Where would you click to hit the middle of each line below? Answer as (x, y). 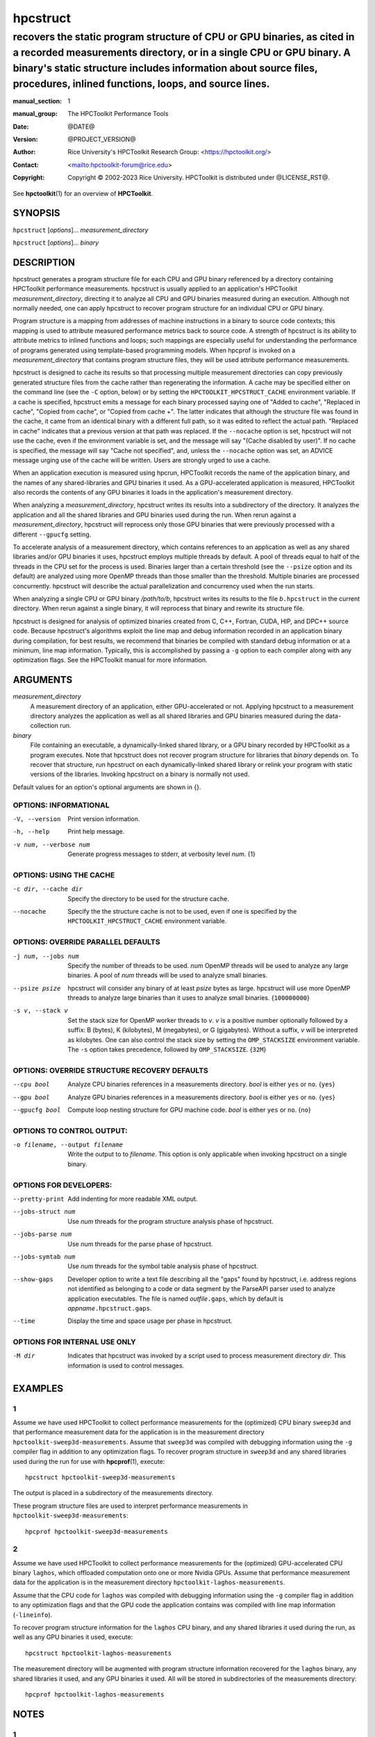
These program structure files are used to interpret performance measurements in (130, 1506)
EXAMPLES (38, 1389)
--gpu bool (31, 1097)
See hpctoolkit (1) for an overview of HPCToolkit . (83, 193)
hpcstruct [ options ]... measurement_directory (81, 230)
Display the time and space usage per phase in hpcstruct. (150, 1321)
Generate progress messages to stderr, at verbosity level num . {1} (162, 854)
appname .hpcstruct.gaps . (110, 1308)
